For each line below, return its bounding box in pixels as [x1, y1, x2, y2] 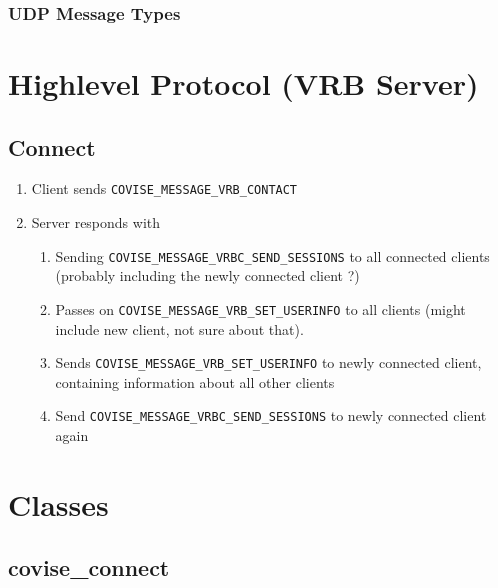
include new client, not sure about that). [55, 318, 304, 339]
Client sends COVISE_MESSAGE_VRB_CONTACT [31, 178, 298, 199]
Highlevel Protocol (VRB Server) [8, 63, 479, 104]
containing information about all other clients [55, 371, 335, 392]
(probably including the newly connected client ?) [55, 265, 360, 286]
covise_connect [8, 552, 170, 583]
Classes [8, 483, 109, 524]
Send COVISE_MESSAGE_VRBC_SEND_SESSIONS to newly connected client [55, 405, 487, 426]
